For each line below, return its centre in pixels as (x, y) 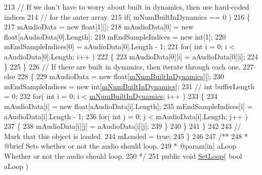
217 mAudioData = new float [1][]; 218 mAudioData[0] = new (99, 27)
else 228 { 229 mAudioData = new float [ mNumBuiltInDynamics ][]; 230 (114, 76)
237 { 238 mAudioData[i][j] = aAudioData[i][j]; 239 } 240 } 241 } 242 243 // (123, 126)
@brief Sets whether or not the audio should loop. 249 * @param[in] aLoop (120, 146)
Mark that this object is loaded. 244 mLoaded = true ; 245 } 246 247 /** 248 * (126, 136)
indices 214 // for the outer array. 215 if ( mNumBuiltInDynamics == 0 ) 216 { (127, 16)
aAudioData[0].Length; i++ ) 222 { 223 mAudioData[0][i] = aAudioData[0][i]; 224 (131, 56)
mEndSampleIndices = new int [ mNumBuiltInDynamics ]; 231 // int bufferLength (129, 86)
